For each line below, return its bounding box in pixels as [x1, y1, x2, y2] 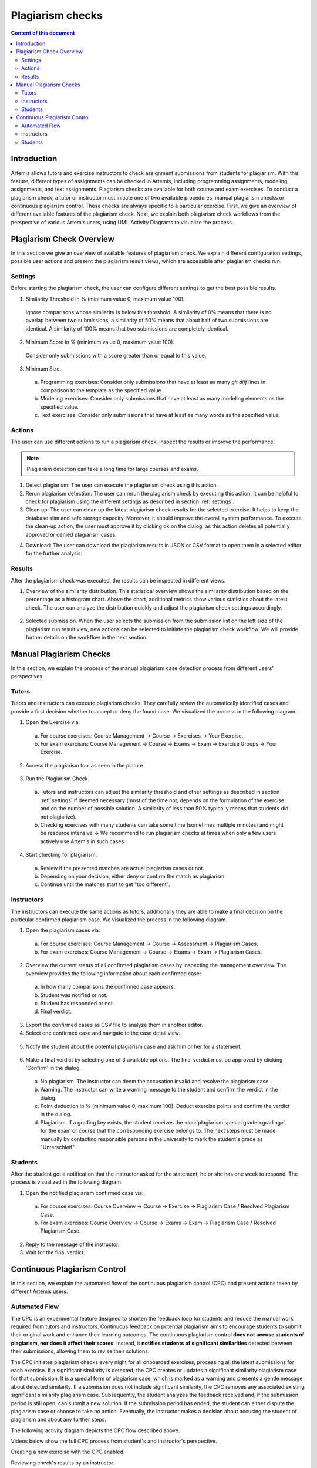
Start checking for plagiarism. [25, 851, 97, 858]
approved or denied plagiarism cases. [25, 531, 117, 538]
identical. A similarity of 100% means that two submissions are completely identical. [25, 325, 229, 332]
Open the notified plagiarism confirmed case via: [25, 1189, 144, 1196]
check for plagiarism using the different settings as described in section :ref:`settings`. [25, 498, 235, 505]
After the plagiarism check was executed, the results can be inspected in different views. [11, 577, 226, 584]
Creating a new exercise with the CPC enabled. [11, 1448, 125, 1456]
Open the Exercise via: [25, 719, 80, 726]
